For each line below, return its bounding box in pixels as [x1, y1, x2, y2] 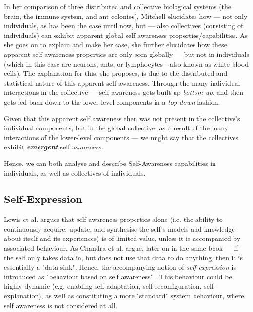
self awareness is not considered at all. [4, 300, 117, 310]
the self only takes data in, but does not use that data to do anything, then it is [4, 252, 243, 262]
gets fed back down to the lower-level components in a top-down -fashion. [4, 96, 220, 107]
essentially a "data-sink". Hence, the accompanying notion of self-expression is [4, 262, 236, 272]
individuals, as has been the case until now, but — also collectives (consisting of [4, 20, 243, 31]
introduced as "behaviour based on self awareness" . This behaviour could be [4, 271, 232, 281]
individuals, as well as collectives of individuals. [4, 167, 146, 178]
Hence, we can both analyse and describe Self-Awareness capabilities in [4, 158, 216, 168]
